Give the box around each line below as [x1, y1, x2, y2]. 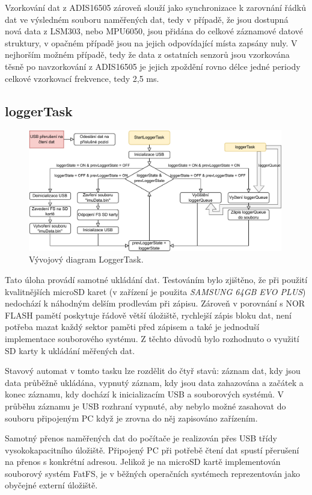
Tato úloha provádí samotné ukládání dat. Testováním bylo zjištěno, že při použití [5, 273, 308, 285]
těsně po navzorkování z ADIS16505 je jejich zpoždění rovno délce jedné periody [5, 60, 301, 72]
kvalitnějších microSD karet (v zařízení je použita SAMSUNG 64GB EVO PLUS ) [5, 285, 306, 297]
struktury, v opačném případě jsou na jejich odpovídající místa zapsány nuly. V [5, 36, 298, 49]
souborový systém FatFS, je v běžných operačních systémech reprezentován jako [5, 467, 300, 479]
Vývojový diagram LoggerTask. [29, 253, 144, 266]
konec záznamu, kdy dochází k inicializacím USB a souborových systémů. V [5, 388, 284, 400]
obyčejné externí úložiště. [5, 479, 98, 491]
